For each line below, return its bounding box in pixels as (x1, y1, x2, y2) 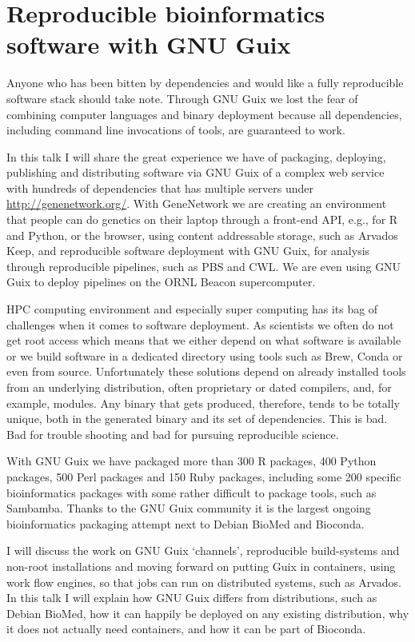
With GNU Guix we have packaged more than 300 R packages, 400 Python (6, 453, 377, 469)
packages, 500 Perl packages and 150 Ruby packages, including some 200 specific (6, 468, 401, 484)
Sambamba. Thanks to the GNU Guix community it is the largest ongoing (6, 500, 371, 516)
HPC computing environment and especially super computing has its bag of (6, 301, 378, 317)
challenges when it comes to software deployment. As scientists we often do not (6, 316, 394, 333)
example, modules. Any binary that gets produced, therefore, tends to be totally (6, 394, 400, 411)
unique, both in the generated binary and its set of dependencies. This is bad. (6, 410, 388, 427)
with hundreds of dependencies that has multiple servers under (6, 179, 314, 196)
